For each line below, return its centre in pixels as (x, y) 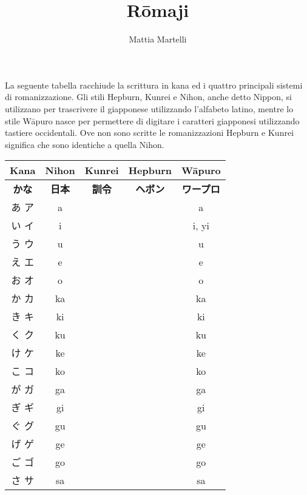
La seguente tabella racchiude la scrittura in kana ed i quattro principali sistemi (154, 85)
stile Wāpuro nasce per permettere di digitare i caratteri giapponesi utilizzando (152, 120)
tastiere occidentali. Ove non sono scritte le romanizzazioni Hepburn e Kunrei (150, 133)
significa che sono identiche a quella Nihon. (85, 144)
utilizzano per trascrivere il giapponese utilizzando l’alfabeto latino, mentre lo (149, 108)
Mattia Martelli (158, 39)
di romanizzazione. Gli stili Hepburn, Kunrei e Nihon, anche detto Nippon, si (148, 97)
